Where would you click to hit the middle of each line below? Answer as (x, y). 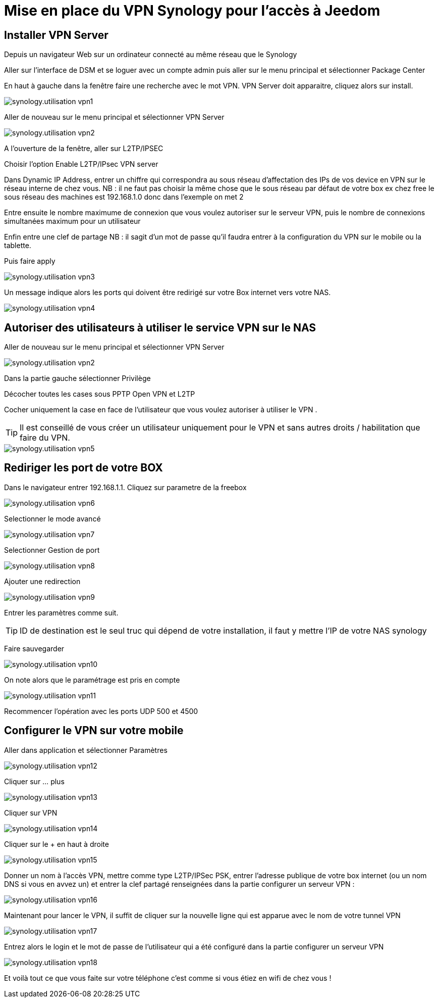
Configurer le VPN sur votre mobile (94, 731)
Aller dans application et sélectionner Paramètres (86, 750)
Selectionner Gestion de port (52, 550)
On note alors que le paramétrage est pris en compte (92, 680)
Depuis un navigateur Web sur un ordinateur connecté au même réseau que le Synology (151, 55)
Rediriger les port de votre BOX (84, 468)
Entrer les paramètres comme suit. (61, 612)
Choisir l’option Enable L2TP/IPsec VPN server (81, 164)
